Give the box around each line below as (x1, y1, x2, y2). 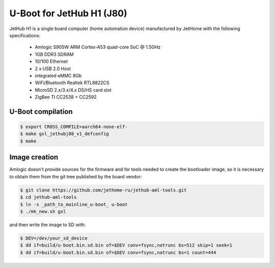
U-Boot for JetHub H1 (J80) (9, 8, 127, 19)
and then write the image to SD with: (9, 222, 86, 228)
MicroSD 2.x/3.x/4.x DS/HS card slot (35, 87, 112, 93)
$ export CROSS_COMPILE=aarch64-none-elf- (20, 124, 128, 130)
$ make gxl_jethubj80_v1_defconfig (20, 131, 109, 137)
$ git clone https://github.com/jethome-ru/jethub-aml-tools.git (20, 187, 187, 193)
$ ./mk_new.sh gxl (20, 208, 66, 214)
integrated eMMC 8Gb (35, 72, 82, 78)
